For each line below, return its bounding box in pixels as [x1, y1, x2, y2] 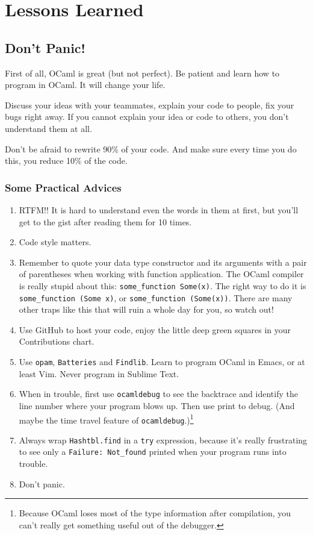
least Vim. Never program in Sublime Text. [19, 367, 179, 380]
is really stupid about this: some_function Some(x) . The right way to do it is [19, 279, 306, 292]
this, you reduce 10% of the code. [5, 154, 128, 167]
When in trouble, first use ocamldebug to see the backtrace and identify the [19, 387, 298, 400]
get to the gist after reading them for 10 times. [19, 215, 192, 228]
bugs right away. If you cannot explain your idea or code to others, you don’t [5, 110, 289, 123]
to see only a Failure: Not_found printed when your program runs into [19, 445, 287, 458]
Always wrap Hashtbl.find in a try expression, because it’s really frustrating [19, 433, 308, 446]
